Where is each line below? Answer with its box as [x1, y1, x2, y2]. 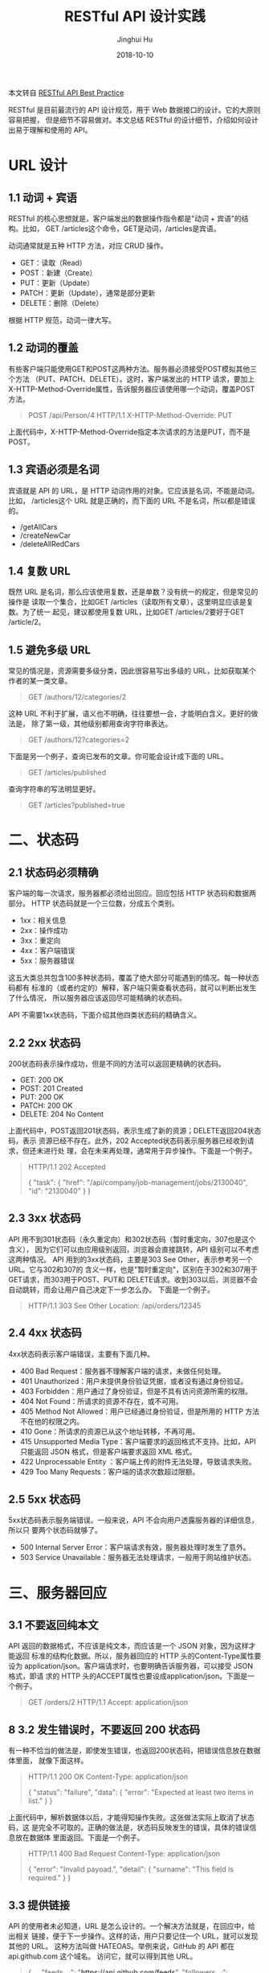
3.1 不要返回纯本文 [8, 1619, 99, 1632]
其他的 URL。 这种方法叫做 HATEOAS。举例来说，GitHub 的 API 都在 [8, 1942, 235, 1951]
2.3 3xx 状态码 [8, 1211, 82, 1225]
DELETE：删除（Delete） [19, 298, 104, 308]
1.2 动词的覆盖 [8, 341, 79, 355]
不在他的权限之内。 [19, 1416, 84, 1426]
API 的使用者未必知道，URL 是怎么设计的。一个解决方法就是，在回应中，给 [8, 1921, 255, 1931]
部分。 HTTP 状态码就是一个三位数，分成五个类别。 [8, 898, 179, 908]
